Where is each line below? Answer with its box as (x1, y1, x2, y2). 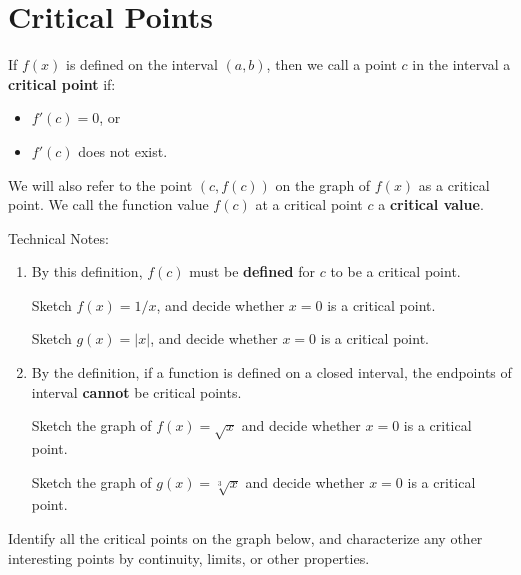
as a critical (418, 174, 490, 195)
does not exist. (78, 140, 168, 161)
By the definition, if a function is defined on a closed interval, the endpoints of (31, 362, 512, 383)
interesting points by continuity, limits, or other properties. (8, 547, 370, 568)
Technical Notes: (8, 227, 109, 248)
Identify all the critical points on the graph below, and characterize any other (8, 527, 483, 548)
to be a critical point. (330, 261, 461, 282)
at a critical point (255, 194, 363, 215)
